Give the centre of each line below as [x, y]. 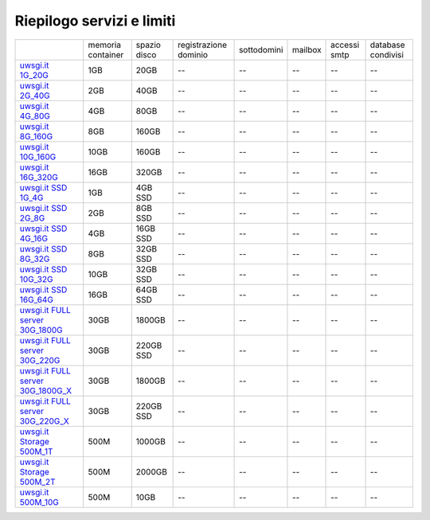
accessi [345, 45]
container [106, 54]
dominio [193, 54]
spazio [148, 45]
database [387, 45]
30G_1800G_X [45, 390]
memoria [105, 45]
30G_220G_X [44, 420]
